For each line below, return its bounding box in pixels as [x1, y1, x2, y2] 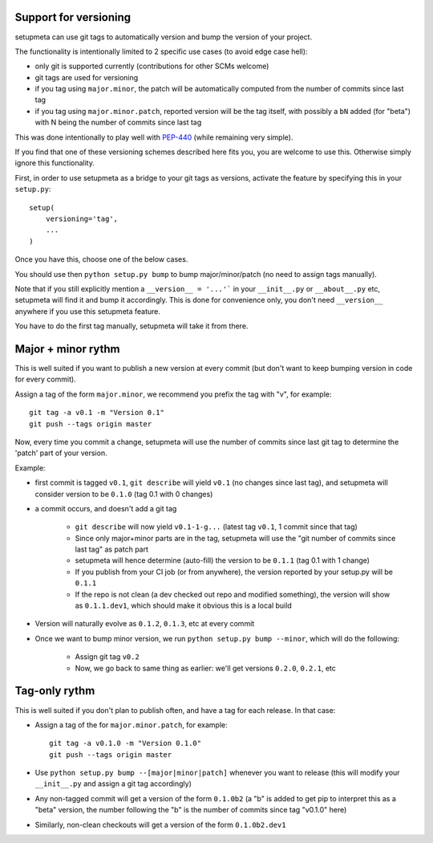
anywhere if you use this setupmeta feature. [14, 306, 160, 316]
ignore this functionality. [14, 158, 95, 168]
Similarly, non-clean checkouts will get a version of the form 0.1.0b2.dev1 [34, 820, 286, 829]
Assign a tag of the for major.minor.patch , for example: [34, 719, 228, 730]
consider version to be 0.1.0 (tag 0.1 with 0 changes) [34, 489, 213, 499]
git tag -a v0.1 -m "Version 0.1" [29, 408, 164, 417]
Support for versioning [14, 10, 132, 24]
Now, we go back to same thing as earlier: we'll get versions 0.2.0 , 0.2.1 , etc [75, 663, 336, 673]
